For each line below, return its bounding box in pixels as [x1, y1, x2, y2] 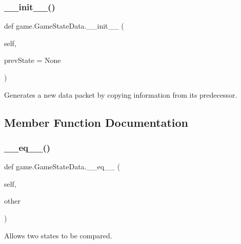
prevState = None [4, 55, 61, 65]
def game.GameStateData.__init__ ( [4, 20, 124, 31]
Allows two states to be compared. [4, 230, 112, 240]
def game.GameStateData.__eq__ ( [4, 161, 120, 172]
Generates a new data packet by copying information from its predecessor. [4, 89, 237, 100]
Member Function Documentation [4, 114, 189, 130]
